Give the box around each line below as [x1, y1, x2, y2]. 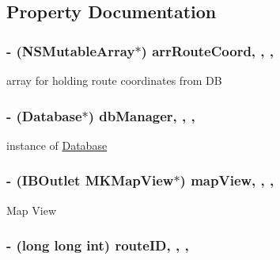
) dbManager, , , [88, 105, 195, 125]
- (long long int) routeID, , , [6, 235, 189, 255]
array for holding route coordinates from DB [6, 72, 222, 88]
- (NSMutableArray [6, 40, 135, 60]
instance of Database [6, 136, 108, 153]
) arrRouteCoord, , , [141, 40, 274, 60]
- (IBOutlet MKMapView [6, 170, 174, 190]
